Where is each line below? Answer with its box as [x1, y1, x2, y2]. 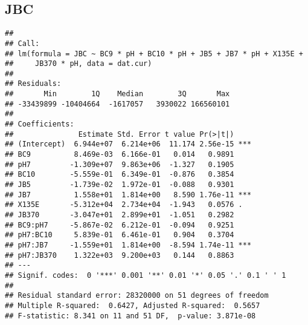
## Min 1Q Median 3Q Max [5, 90, 230, 99]
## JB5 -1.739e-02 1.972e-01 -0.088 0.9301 [5, 180, 234, 189]
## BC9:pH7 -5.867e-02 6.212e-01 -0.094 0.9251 [5, 220, 234, 229]
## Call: [5, 39, 40, 48]
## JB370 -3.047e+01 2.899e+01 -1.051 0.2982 [5, 211, 234, 220]
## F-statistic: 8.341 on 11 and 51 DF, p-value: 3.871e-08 [5, 311, 256, 320]
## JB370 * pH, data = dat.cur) [5, 59, 152, 68]
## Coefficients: [5, 120, 74, 129]
